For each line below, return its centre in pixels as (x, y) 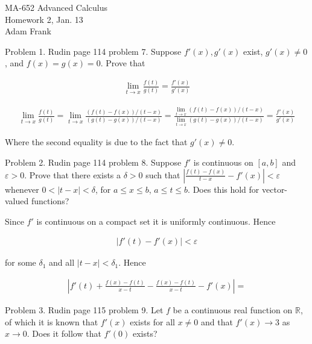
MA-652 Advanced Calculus (56, 7)
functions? (50, 201)
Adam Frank (28, 31)
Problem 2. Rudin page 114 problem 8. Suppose (93, 162)
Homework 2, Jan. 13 (44, 19)
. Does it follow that (64, 333)
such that (163, 174)
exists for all (152, 321)
